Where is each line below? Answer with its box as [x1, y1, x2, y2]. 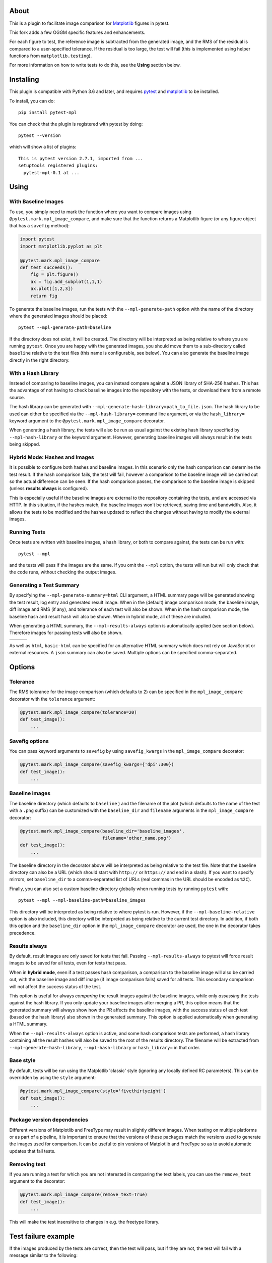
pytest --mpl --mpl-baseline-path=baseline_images [18, 897, 146, 903]
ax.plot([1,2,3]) [30, 286, 74, 292]
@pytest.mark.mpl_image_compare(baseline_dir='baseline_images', [20, 828, 185, 834]
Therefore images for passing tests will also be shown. [9, 629, 123, 636]
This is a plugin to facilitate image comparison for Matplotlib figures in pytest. [9, 20, 170, 26]
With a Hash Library [9, 369, 59, 376]
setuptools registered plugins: [18, 163, 98, 169]
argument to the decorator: [9, 1178, 65, 1184]
